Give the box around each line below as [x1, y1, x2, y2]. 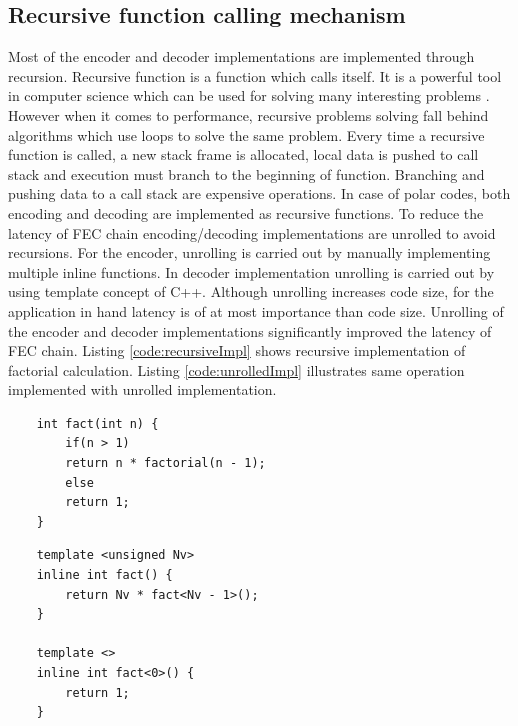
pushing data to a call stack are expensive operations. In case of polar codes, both [8, 183, 511, 204]
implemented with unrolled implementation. [8, 379, 277, 400]
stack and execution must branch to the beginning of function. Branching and [8, 163, 485, 184]
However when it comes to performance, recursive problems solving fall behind [8, 104, 489, 125]
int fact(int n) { [36, 416, 159, 431]
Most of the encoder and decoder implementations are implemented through [8, 46, 475, 67]
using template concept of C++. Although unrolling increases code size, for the [8, 281, 494, 302]
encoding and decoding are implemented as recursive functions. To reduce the [8, 202, 484, 223]
